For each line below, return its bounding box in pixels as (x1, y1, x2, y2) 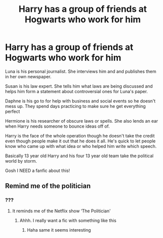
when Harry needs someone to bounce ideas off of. (5, 123, 110, 129)
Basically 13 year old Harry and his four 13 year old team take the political (5, 153, 154, 159)
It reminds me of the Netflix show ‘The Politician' (12, 208, 111, 214)
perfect (5, 108, 20, 114)
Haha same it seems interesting (27, 227, 91, 233)
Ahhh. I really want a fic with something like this (19, 217, 117, 223)
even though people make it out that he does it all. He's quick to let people (5, 138, 156, 144)
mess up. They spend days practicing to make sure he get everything (5, 103, 146, 109)
